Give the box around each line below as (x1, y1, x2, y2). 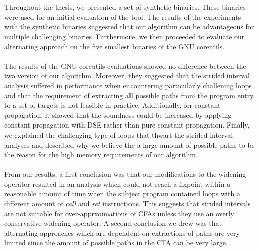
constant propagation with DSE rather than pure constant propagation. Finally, (4, 119, 250, 130)
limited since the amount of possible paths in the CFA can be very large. (4, 237, 228, 248)
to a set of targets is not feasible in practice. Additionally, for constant (4, 100, 221, 110)
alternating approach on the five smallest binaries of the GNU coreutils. (4, 41, 225, 51)
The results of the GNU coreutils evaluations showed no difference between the (4, 60, 246, 71)
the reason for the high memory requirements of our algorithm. (4, 149, 198, 160)
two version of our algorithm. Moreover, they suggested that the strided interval (4, 70, 250, 81)
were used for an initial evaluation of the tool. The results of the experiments (4, 11, 241, 22)
